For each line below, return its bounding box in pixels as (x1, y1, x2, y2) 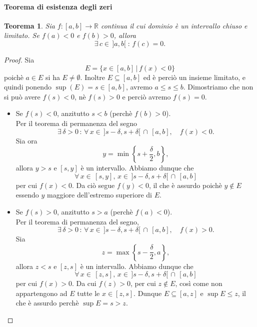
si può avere (4, 91, 40, 101)
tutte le (77, 287, 100, 298)
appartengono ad (15, 287, 67, 298)
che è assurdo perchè (15, 297, 79, 308)
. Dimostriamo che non (183, 81, 253, 92)
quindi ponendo (4, 81, 51, 92)
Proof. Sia (4, 54, 34, 64)
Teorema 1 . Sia (4, 20, 55, 30)
